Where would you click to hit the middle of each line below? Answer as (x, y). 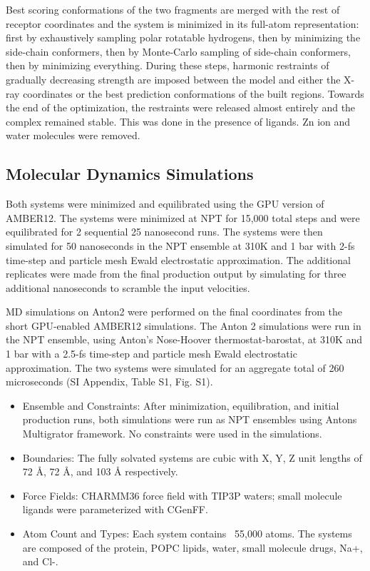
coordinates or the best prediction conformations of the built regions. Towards (194, 93)
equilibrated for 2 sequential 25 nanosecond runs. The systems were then (164, 232)
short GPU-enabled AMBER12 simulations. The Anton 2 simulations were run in (184, 325)
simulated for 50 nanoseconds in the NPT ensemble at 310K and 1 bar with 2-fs (180, 245)
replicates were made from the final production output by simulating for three (176, 274)
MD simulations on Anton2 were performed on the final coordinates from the (174, 312)
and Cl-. (40, 561)
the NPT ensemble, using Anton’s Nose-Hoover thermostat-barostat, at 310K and (184, 339)
